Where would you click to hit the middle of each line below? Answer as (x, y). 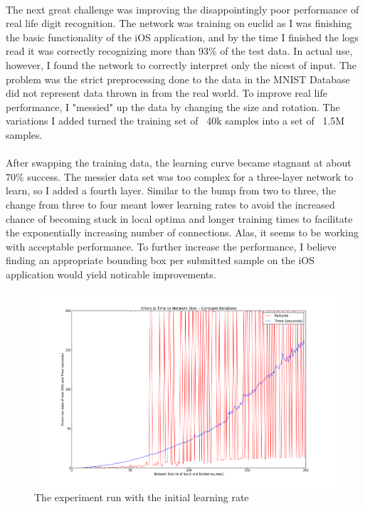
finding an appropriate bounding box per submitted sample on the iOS (160, 260)
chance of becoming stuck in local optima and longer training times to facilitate (179, 218)
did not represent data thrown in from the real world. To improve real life (166, 93)
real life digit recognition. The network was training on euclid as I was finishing (179, 23)
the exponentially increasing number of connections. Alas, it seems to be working (182, 232)
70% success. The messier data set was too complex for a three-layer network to (180, 176)
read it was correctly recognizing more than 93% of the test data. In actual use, (179, 51)
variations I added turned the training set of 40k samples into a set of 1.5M (175, 121)
